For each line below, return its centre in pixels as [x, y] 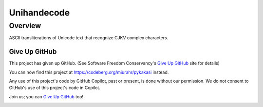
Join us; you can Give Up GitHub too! [46, 96]
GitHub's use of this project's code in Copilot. [55, 88]
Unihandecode [39, 13]
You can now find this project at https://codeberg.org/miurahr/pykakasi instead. [89, 72]
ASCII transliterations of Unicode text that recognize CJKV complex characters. [89, 38]
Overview [25, 26]
